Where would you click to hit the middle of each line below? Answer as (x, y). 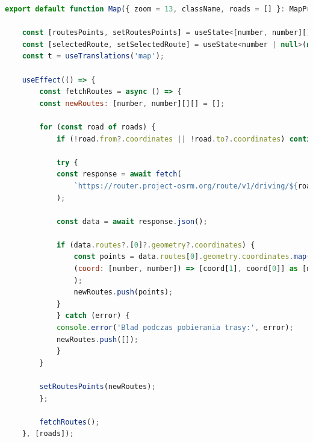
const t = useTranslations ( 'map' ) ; (93, 56)
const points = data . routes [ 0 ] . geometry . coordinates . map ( (192, 257)
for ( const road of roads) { (98, 127)
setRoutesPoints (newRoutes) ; (98, 387)
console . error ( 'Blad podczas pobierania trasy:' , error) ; (175, 328)
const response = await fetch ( (119, 174)
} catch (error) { (93, 316)
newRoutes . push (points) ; (123, 292)
